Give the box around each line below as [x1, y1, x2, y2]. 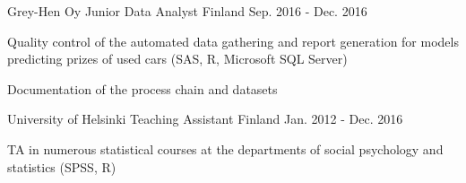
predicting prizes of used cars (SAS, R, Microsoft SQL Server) [7, 49, 348, 68]
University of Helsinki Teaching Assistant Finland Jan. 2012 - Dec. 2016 [7, 109, 403, 128]
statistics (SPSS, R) [7, 157, 116, 176]
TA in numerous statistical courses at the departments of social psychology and [7, 139, 444, 158]
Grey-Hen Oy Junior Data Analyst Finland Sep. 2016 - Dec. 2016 [7, 2, 367, 20]
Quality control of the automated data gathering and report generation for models [7, 31, 459, 50]
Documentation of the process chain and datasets [7, 79, 278, 98]
